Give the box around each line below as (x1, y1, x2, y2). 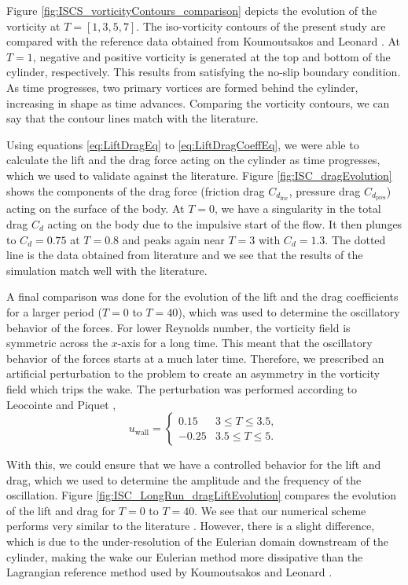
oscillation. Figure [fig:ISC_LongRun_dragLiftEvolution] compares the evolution (6, 487, 397, 503)
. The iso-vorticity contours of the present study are (136, 17, 386, 34)
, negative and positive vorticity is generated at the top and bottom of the (32, 48, 391, 64)
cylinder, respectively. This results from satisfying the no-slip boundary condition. (6, 64, 401, 80)
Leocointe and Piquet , (6, 396, 116, 412)
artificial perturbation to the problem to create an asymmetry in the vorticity (6, 365, 380, 382)
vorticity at (6, 17, 61, 34)
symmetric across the (6, 335, 108, 351)
